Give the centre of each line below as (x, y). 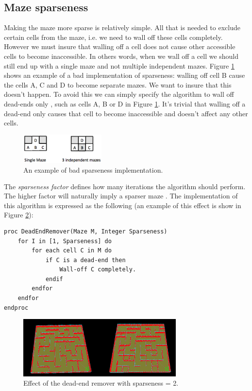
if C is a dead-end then (85, 260)
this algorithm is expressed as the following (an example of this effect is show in (123, 205)
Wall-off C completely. (98, 270)
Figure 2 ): (19, 215)
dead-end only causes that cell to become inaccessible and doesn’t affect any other (126, 113)
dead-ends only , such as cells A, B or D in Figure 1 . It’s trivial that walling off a (125, 103)
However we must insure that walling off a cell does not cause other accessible (120, 46)
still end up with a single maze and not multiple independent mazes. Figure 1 (119, 65)
